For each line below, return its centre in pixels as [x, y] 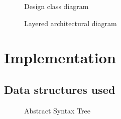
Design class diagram [56, 6]
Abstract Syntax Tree [57, 110]
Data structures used [60, 89]
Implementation [60, 57]
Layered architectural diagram [71, 23]
